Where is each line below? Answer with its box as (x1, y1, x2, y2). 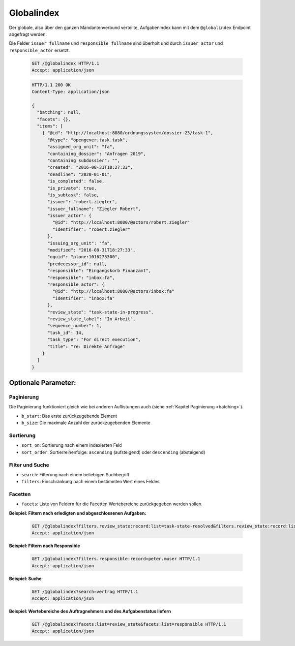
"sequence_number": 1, (47, 323, 102, 329)
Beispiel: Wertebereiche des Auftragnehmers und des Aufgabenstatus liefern (9, 608, 171, 614)
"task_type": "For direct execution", (47, 337, 141, 342)
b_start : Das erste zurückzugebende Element (21, 413, 118, 419)
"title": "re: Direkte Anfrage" (47, 343, 125, 349)
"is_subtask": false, (47, 192, 99, 198)
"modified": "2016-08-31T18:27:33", (47, 247, 136, 253)
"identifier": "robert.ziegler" (52, 226, 130, 232)
